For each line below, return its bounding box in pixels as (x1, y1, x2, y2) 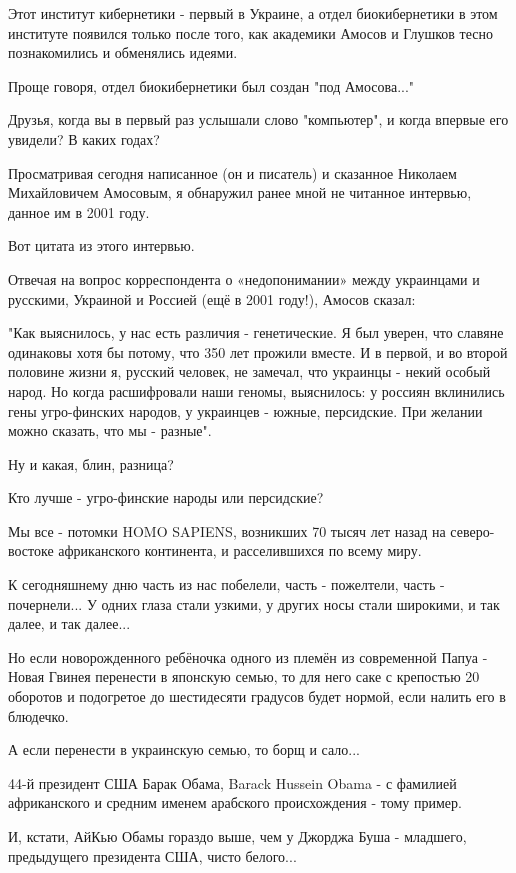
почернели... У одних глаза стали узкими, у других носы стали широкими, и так (8, 593, 500, 614)
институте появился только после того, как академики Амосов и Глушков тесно (8, 22, 493, 43)
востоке (8, 540, 54, 561)
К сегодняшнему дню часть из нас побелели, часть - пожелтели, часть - (8, 574, 445, 595)
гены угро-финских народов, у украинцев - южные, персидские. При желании (8, 400, 483, 421)
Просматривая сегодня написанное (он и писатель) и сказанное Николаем (8, 162, 457, 183)
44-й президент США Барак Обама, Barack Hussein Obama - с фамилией (8, 772, 457, 793)
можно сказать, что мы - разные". (8, 420, 212, 441)
